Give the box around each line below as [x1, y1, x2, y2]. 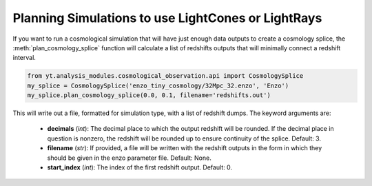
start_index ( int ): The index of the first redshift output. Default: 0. [47, 163, 233, 172]
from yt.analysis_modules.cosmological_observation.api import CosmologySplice [27, 72, 304, 80]
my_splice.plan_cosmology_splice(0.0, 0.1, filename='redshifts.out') [27, 92, 271, 99]
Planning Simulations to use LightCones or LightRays [12, 10, 322, 25]
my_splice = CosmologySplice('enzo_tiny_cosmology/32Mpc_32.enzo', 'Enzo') [27, 81, 289, 90]
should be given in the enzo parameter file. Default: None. [47, 154, 211, 162]
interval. [12, 54, 36, 62]
